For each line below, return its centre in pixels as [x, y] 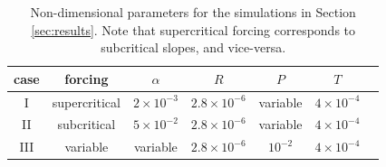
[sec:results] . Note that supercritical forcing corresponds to [193, 29]
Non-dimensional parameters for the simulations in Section [193, 12]
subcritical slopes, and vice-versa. [193, 47]
